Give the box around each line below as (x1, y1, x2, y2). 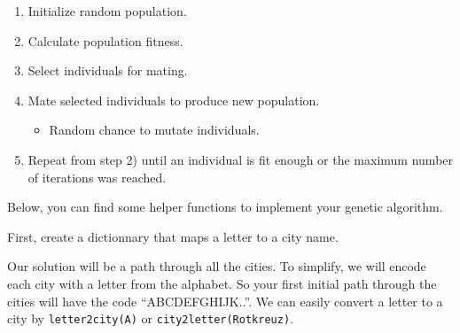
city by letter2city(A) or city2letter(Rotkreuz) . (7, 309, 293, 328)
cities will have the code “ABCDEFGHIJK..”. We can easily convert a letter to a (7, 291, 443, 310)
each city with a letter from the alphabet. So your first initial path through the (7, 274, 437, 292)
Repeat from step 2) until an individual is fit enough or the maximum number (27, 150, 454, 168)
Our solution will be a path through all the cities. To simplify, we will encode (7, 257, 426, 275)
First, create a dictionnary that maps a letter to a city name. (7, 227, 339, 245)
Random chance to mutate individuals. (49, 120, 260, 139)
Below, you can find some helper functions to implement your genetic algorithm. (7, 197, 443, 216)
